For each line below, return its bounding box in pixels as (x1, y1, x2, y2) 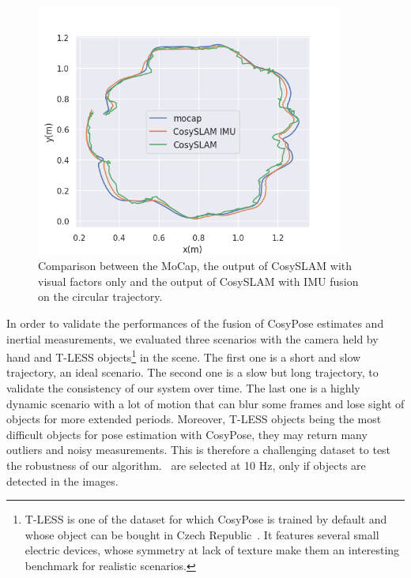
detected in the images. (6, 472, 119, 489)
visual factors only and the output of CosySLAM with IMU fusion (38, 272, 359, 289)
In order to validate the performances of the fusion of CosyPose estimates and (6, 314, 384, 331)
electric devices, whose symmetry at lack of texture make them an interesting (25, 542, 400, 558)
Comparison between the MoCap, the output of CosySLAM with (38, 257, 353, 274)
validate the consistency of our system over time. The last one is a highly (6, 379, 360, 396)
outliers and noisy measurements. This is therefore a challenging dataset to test (6, 441, 391, 458)
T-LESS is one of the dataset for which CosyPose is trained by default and (25, 511, 387, 527)
